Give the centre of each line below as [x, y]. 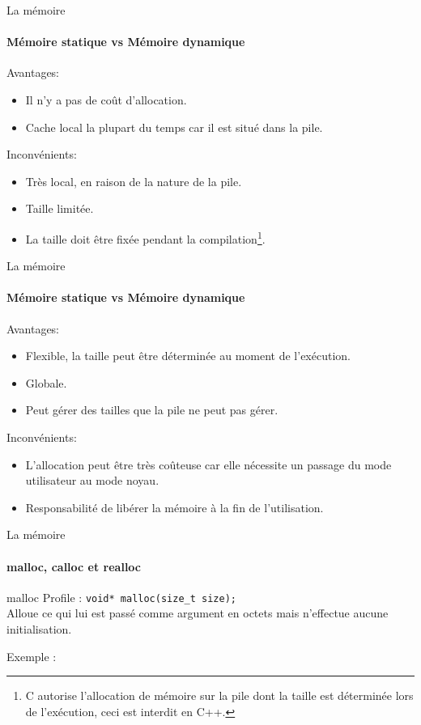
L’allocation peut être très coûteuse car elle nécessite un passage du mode [208, 464]
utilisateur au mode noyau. [92, 480]
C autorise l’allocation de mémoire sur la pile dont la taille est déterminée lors [219, 695]
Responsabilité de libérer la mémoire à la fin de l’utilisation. [174, 507]
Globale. [46, 382]
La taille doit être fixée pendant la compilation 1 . [145, 237]
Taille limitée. [60, 208]
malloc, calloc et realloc [74, 566]
